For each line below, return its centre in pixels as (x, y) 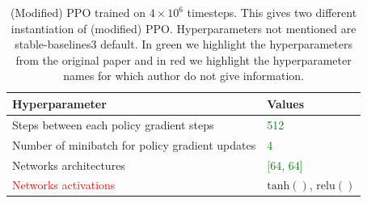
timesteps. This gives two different (272, 12)
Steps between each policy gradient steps (113, 124)
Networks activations (64, 185)
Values (286, 103)
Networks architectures (69, 165)
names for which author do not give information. (183, 76)
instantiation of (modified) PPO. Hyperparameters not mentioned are (183, 28)
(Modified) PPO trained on (78, 12)
